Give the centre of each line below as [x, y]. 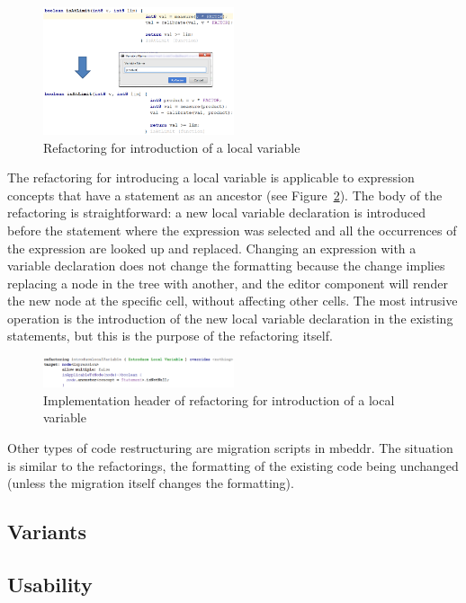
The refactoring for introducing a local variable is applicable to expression [211, 177]
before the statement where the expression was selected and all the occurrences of [232, 230]
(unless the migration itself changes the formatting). [151, 483]
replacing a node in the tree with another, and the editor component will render [228, 283]
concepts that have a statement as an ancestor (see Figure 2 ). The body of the [225, 195]
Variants [47, 532]
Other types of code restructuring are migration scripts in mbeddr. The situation [230, 447]
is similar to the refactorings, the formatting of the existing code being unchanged [233, 465]
